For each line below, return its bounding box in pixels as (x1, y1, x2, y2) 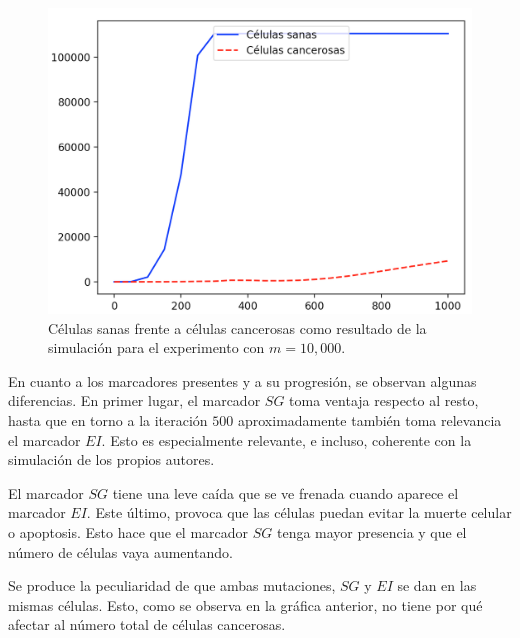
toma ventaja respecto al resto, (289, 390, 479, 411)
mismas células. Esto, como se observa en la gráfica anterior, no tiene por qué (8, 594, 483, 615)
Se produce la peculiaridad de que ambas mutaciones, (8, 575, 336, 596)
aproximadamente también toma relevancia (237, 409, 502, 430)
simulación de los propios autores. (8, 449, 215, 470)
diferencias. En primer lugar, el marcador (8, 390, 261, 411)
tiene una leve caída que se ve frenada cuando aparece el (112, 482, 459, 503)
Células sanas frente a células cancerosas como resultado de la (48, 317, 427, 338)
